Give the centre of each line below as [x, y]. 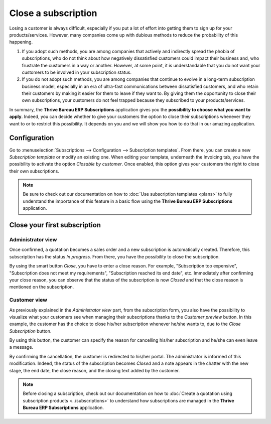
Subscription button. [30, 331]
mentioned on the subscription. [42, 287]
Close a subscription [53, 13]
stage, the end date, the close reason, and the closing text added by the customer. [95, 370]
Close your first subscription [55, 225]
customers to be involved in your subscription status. [77, 72]
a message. [21, 347]
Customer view [28, 300]
